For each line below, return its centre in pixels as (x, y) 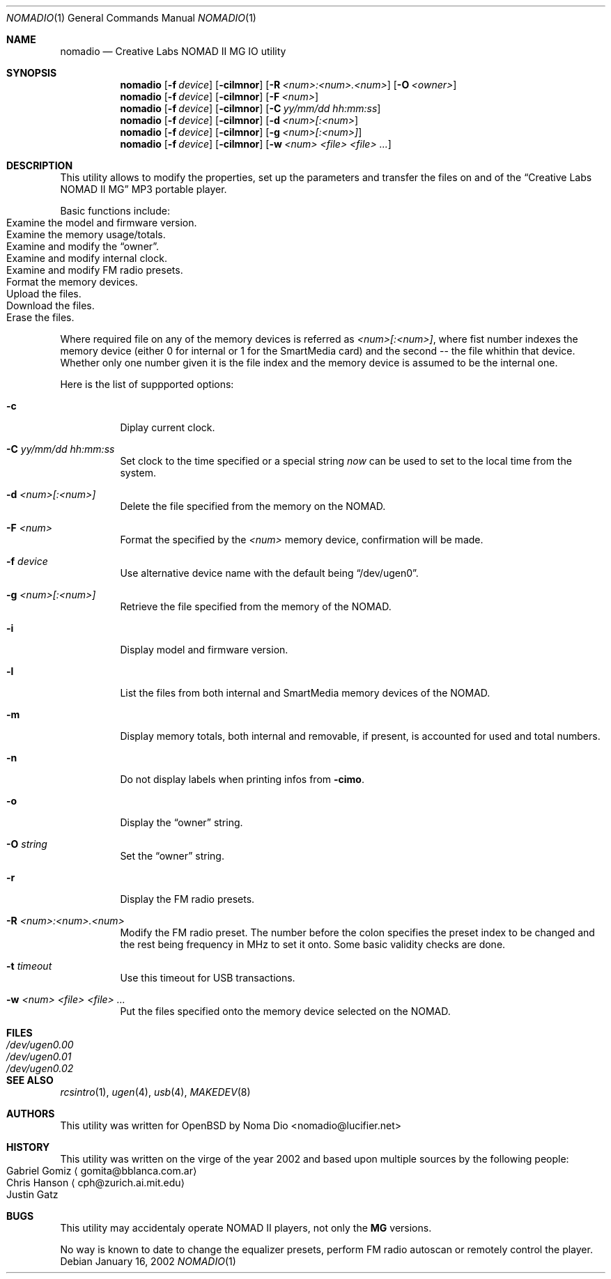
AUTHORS (31, 1114)
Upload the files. (44, 294)
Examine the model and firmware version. (102, 223)
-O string (27, 844)
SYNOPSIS (32, 73)
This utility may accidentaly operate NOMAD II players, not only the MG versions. (246, 1228)
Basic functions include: (115, 211)
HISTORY (28, 1147)
